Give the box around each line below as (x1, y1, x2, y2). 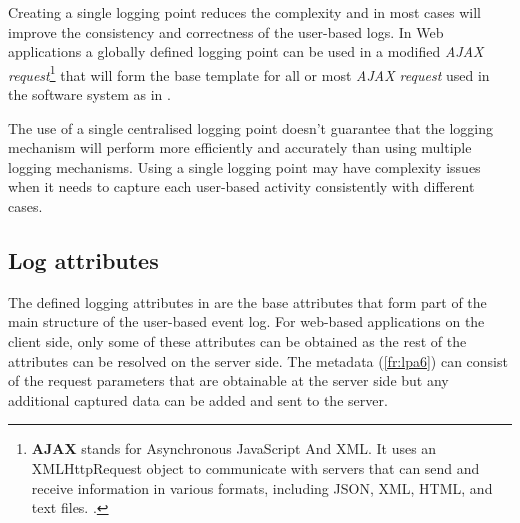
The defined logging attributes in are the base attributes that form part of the (8, 291, 487, 312)
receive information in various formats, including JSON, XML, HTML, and (31, 477, 493, 498)
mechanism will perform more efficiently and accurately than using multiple (8, 137, 472, 158)
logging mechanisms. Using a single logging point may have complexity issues (8, 156, 481, 177)
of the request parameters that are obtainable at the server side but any (8, 370, 449, 391)
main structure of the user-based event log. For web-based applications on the (8, 311, 485, 332)
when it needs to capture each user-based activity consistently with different (8, 176, 475, 197)
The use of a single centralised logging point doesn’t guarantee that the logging (8, 117, 493, 138)
